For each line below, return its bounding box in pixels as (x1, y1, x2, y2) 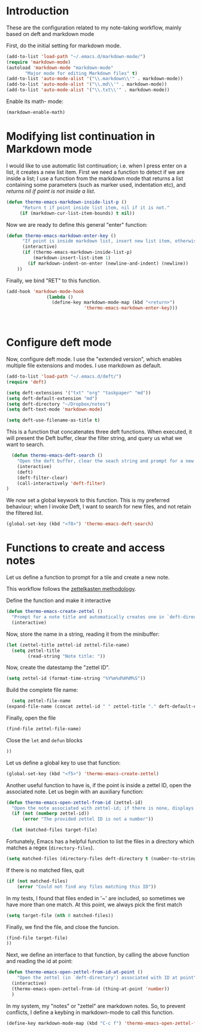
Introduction (6, 4, 69, 18)
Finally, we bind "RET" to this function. (6, 277, 101, 284)
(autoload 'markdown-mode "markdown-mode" (6, 65, 114, 71)
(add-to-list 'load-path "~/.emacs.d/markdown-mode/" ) (6, 53, 146, 59)
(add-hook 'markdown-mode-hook (6, 289, 84, 295)
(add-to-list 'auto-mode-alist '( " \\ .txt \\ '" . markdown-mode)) (6, 87, 170, 93)
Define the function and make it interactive (6, 597, 111, 604)
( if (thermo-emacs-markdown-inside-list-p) (22, 250, 133, 256)
